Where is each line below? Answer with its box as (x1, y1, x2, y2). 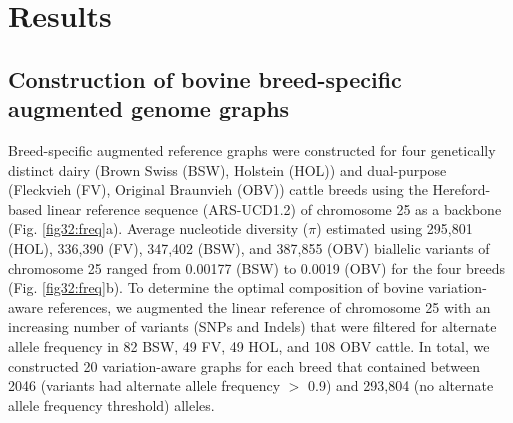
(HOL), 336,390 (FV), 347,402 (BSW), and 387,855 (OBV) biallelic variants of (8, 237, 490, 258)
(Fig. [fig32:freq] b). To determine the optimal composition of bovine (8, 277, 424, 298)
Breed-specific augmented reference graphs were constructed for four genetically (8, 139, 496, 160)
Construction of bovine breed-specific (8, 63, 402, 94)
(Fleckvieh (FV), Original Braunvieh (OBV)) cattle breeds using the (8, 179, 428, 200)
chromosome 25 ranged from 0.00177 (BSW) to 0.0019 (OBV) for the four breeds (8, 257, 505, 278)
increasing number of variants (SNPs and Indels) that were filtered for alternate (8, 316, 497, 337)
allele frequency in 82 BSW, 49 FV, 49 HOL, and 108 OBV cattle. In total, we (8, 335, 490, 356)
